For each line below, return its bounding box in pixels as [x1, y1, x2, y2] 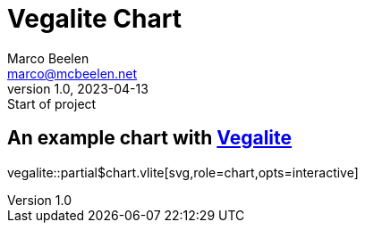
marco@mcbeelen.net [7, 65, 138, 81]
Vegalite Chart [7, 4, 182, 34]
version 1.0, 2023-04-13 [7, 80, 149, 96]
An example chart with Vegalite [7, 127, 293, 150]
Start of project [7, 95, 97, 111]
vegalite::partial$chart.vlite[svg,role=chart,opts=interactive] [7, 164, 359, 180]
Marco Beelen [7, 50, 89, 66]
